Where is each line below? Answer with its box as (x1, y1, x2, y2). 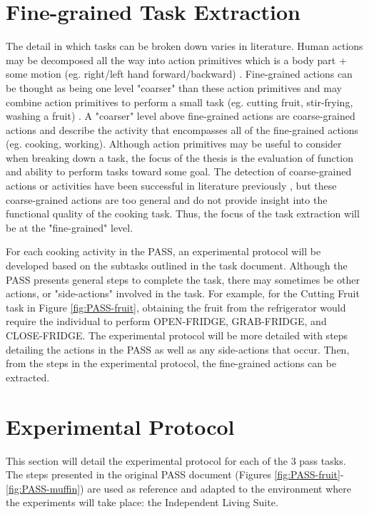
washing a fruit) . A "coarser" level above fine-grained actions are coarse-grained (6, 108, 355, 123)
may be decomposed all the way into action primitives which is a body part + (6, 52, 347, 67)
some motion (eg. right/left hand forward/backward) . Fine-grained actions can (6, 66, 353, 81)
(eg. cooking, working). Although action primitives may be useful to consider (6, 136, 342, 151)
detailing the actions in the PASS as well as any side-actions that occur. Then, (6, 341, 350, 356)
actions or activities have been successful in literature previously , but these (6, 178, 337, 193)
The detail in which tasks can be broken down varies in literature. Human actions (6, 38, 363, 53)
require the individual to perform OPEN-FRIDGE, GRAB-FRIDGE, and (6, 314, 327, 329)
